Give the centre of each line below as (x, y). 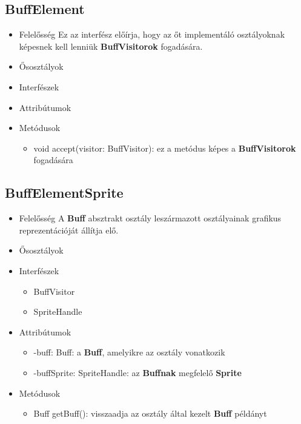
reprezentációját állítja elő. (69, 230)
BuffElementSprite (64, 193)
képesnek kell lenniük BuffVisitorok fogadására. (111, 46)
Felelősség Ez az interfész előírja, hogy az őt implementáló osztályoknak (152, 34)
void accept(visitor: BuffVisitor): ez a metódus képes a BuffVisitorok (165, 148)
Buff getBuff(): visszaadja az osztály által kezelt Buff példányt (150, 413)
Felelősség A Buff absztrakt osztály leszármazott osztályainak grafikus (150, 218)
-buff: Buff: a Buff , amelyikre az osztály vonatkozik (129, 352)
